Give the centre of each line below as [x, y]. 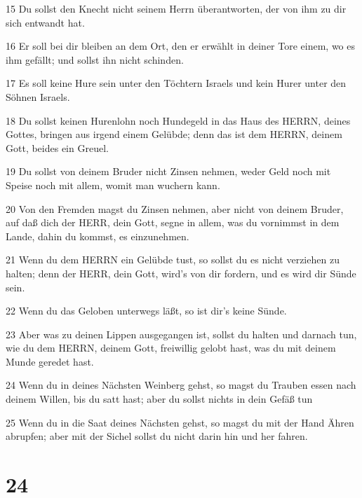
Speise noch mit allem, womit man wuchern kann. [113, 185]
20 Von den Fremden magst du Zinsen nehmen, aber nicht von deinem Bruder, [175, 208]
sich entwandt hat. [45, 22]
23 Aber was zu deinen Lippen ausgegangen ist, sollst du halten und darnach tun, [181, 334]
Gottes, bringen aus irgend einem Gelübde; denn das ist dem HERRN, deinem [174, 134]
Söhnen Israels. [38, 96]
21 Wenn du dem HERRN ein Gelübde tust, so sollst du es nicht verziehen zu [173, 260]
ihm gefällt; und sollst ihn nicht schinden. [95, 59]
